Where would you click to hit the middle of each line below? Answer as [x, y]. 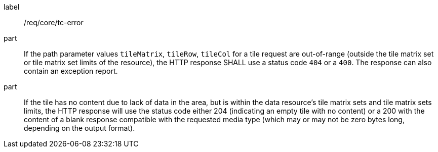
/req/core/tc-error [54, 22]
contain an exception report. [71, 71]
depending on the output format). [79, 128]
